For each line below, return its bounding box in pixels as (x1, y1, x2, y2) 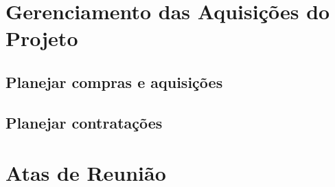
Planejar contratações (5, 111, 163, 133)
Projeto (5, 24, 78, 52)
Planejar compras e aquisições (5, 71, 223, 92)
